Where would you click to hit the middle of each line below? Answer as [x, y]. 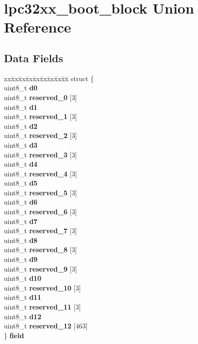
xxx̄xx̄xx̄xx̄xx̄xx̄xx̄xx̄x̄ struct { [49, 78]
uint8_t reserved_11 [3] [42, 307]
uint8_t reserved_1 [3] [41, 116]
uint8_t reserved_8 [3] [41, 249]
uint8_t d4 [21, 164]
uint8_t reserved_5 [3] [41, 192]
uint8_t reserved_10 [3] [42, 287]
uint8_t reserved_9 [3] [41, 268]
